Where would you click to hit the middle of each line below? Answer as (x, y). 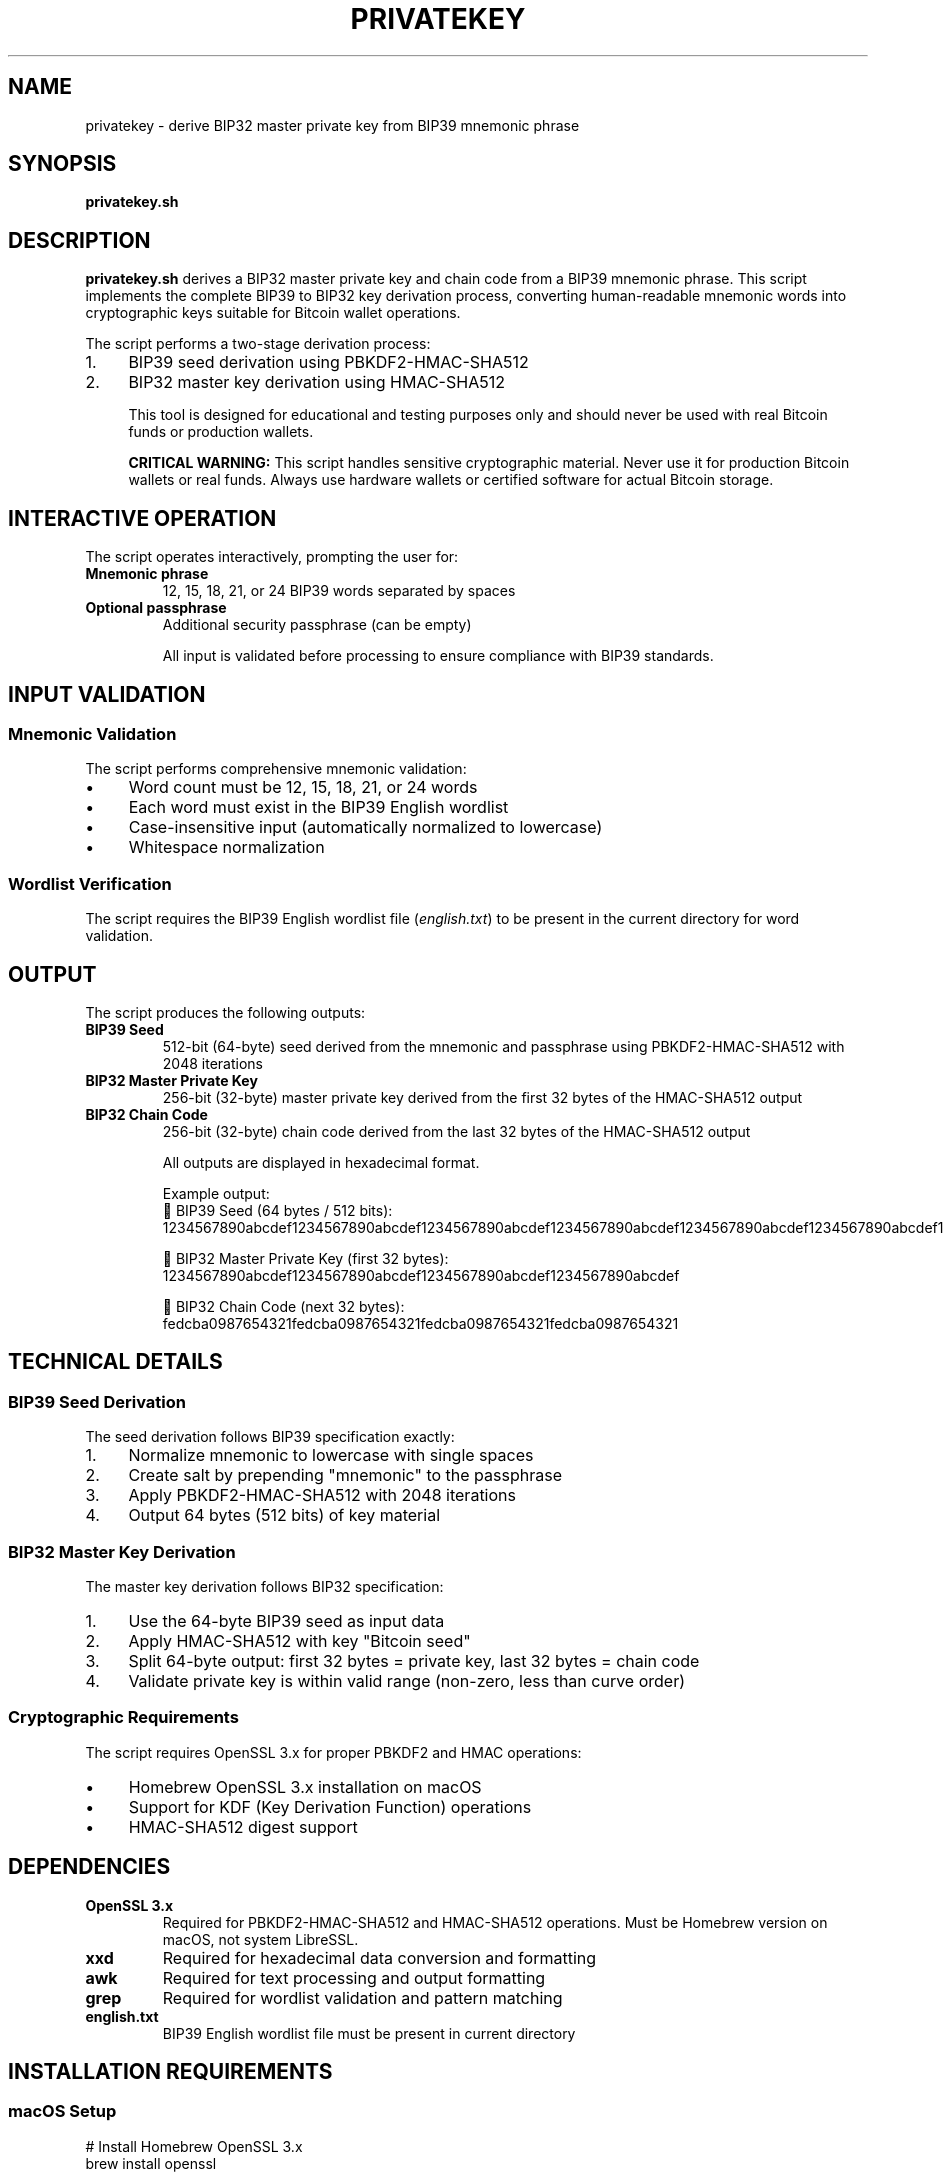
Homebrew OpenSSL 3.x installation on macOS (305, 1786)
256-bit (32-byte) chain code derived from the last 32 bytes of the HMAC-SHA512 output (456, 1131)
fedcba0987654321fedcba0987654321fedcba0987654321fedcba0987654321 (420, 1323)
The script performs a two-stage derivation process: (258, 344)
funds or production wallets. (221, 432)
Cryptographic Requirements (123, 1717)
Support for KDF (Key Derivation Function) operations (330, 1806)
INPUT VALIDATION (107, 694)
